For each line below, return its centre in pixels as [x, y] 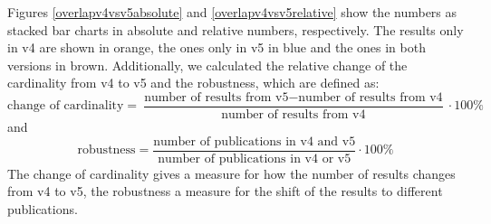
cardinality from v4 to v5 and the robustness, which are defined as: [193, 83]
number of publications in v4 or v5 [255, 159]
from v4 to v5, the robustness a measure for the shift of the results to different [225, 191]
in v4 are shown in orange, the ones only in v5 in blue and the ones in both [217, 47]
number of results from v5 [217, 97]
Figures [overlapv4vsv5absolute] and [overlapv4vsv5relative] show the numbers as [232, 12]
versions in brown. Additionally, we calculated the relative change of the [207, 65]
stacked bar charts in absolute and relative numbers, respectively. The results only [236, 29]
